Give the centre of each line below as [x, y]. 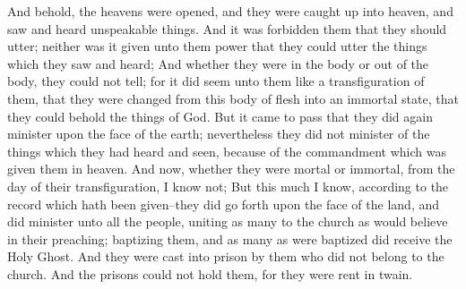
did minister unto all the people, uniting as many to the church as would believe [228, 221]
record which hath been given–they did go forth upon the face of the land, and [224, 204]
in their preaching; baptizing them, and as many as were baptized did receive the [230, 238]
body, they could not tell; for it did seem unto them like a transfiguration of [216, 81]
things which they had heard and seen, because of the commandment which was [227, 151]
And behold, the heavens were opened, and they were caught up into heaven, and [230, 11]
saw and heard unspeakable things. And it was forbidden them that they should [227, 28]
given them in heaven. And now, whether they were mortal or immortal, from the [231, 169]
